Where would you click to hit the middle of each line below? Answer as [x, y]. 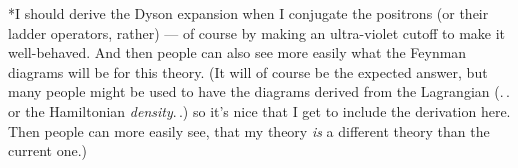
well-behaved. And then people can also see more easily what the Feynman [237, 52]
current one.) [48, 150]
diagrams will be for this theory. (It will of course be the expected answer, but [248, 71]
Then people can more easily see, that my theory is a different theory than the [249, 130]
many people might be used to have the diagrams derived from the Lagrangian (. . [259, 91]
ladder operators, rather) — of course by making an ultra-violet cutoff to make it [257, 32]
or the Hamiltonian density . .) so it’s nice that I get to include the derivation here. [259, 110]
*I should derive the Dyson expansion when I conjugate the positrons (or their [248, 13]
